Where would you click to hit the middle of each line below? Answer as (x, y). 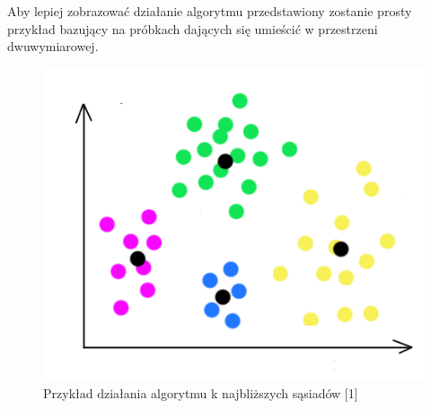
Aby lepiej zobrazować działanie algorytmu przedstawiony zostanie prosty (210, 11)
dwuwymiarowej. (53, 46)
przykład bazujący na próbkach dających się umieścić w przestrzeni (193, 28)
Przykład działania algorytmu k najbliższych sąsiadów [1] (201, 393)
